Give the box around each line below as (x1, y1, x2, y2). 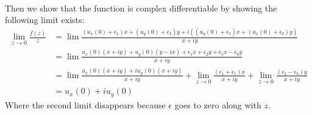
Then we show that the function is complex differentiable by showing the (5, 1, 277, 14)
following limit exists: (5, 13, 85, 26)
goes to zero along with (174, 98, 261, 111)
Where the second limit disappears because (5, 98, 166, 111)
